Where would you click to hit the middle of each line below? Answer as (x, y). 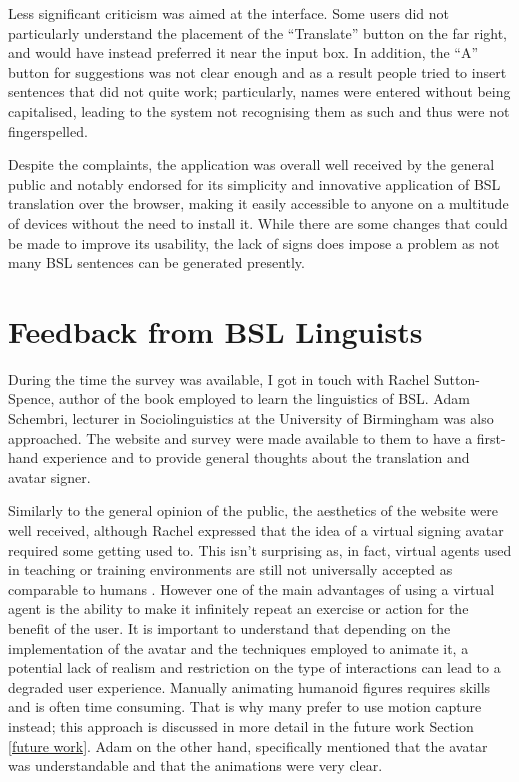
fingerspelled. (48, 130)
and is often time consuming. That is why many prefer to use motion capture (245, 706)
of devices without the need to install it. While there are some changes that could (258, 222)
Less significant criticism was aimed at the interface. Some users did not (229, 13)
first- (491, 437)
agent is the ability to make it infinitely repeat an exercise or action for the (238, 608)
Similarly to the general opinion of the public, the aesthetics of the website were (253, 510)
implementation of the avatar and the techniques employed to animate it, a (238, 647)
